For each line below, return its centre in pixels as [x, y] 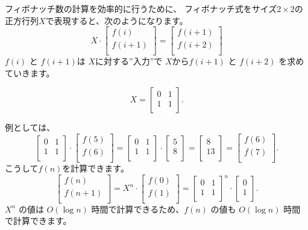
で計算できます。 [38, 221]
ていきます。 [30, 73]
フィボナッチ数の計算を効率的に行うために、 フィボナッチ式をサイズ [141, 8]
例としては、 [30, 127]
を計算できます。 [96, 168]
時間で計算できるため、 [138, 209]
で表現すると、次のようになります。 [117, 20]
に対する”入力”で [129, 61]
